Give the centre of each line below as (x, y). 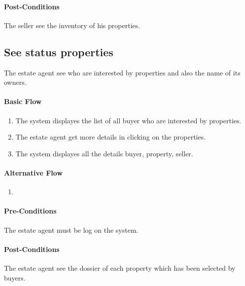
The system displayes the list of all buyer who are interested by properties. (128, 120)
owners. (15, 82)
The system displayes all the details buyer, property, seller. (104, 153)
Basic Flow (23, 101)
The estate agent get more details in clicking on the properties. (111, 137)
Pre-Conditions (30, 211)
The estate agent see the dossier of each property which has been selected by (120, 268)
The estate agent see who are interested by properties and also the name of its (122, 72)
